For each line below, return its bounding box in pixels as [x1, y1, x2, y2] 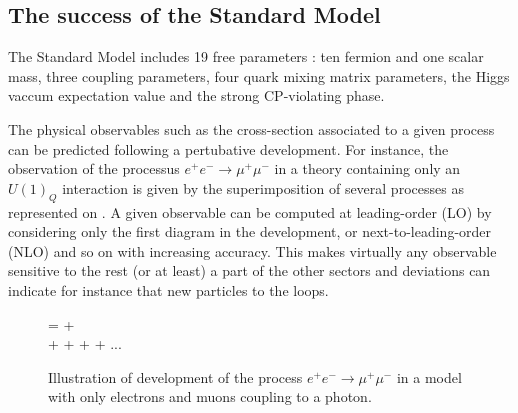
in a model [396, 366, 462, 387]
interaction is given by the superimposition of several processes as [62, 177, 464, 198]
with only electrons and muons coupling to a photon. [48, 386, 372, 407]
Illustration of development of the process [48, 366, 303, 387]
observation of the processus [8, 158, 180, 179]
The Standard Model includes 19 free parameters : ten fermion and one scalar [8, 46, 484, 67]
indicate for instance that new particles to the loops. [8, 279, 329, 300]
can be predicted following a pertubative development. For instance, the [8, 138, 449, 159]
